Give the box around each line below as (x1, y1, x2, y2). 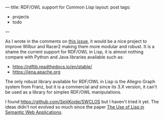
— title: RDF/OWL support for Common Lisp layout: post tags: (5, 4, 131, 10)
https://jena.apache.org (12, 69, 60, 75)
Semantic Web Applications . (5, 109, 63, 115)
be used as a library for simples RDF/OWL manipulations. (5, 89, 122, 95)
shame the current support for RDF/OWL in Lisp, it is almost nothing (5, 49, 144, 55)
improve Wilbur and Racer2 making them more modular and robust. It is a (5, 44, 155, 49)
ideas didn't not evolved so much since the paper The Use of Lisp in (5, 104, 145, 110)
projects (12, 14, 30, 19)
